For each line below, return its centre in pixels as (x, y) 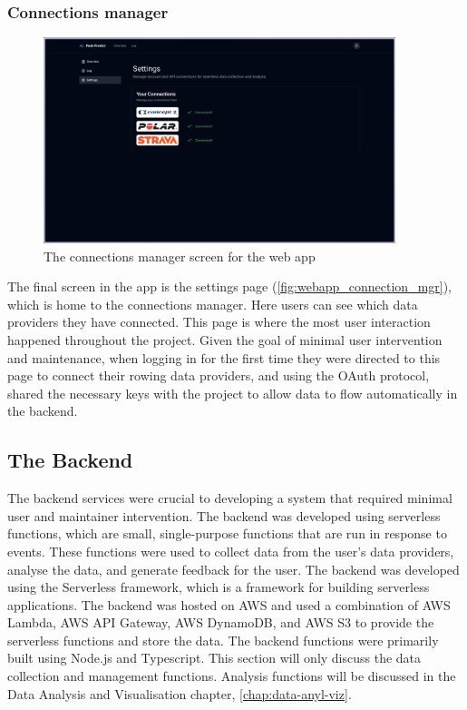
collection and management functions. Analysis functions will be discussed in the (232, 676)
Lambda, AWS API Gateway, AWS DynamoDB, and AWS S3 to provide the (221, 622)
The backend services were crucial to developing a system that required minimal (230, 498)
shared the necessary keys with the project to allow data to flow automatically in (233, 393)
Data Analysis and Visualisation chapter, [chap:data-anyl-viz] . (180, 693)
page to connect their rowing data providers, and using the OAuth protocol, (219, 375)
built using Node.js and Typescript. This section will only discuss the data (214, 658)
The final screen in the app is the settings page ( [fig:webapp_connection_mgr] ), (230, 286)
